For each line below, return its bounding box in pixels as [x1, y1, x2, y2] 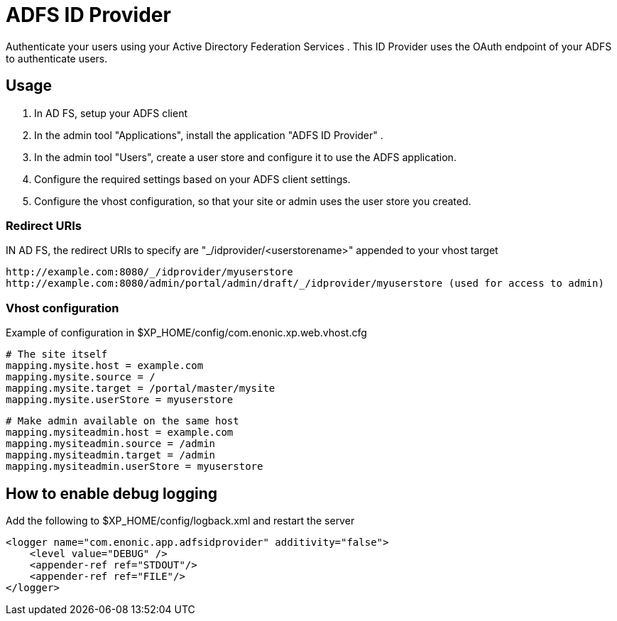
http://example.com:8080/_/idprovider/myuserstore [6, 266, 293, 278]
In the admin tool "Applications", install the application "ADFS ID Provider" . [34, 128, 383, 141]
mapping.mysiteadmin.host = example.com [6, 427, 234, 439]
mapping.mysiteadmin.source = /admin [6, 438, 216, 450]
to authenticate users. [6, 52, 108, 65]
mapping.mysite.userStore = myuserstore [6, 394, 234, 406]
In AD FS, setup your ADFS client [34, 106, 188, 119]
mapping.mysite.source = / [6, 371, 155, 383]
